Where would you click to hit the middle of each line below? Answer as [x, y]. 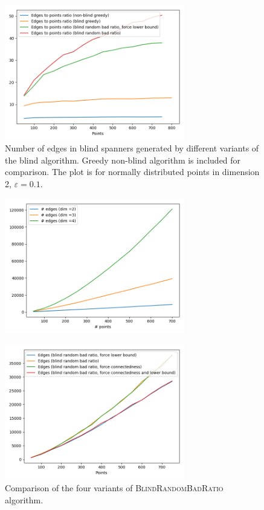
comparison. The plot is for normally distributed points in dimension [132, 172]
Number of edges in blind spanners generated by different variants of [132, 148]
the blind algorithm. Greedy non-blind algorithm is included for [123, 160]
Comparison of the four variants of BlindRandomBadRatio [114, 487]
